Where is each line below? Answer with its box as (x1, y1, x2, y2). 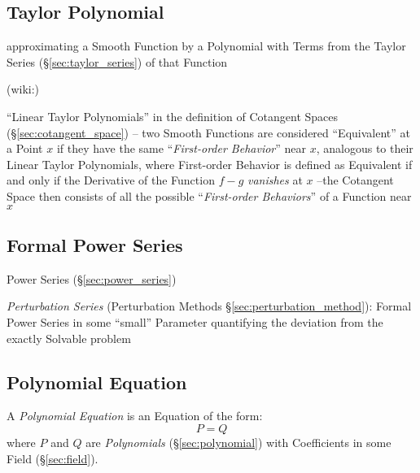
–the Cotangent (317, 171, 394, 189)
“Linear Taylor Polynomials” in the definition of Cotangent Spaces (7, 107, 339, 124)
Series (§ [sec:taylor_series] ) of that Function (7, 53, 228, 70)
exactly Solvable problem (7, 329, 131, 346)
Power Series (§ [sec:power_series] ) (7, 270, 177, 287)
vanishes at (247, 171, 303, 189)
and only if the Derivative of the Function (7, 171, 215, 189)
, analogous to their (316, 140, 413, 157)
